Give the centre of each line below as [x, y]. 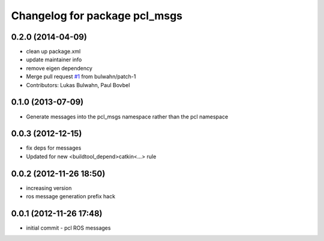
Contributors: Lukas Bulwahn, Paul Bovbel [78, 85]
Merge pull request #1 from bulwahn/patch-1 [81, 77]
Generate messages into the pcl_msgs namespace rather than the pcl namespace [127, 117]
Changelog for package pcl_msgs [97, 16]
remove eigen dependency [59, 68]
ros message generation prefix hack [71, 197]
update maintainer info [54, 59]
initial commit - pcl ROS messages [68, 228]
